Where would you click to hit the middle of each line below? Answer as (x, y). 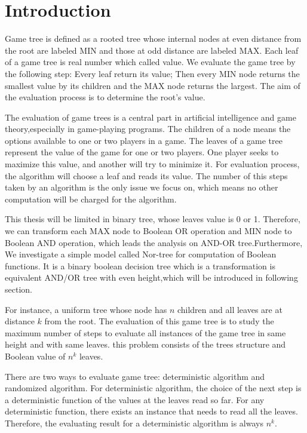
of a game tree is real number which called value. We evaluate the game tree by (150, 62)
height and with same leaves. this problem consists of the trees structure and (145, 344)
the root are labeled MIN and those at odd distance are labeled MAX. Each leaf (152, 50)
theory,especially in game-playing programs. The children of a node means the (148, 129)
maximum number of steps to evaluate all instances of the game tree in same (145, 332)
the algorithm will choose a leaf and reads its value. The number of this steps (146, 175)
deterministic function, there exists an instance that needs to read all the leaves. (151, 411)
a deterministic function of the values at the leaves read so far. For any (135, 399)
